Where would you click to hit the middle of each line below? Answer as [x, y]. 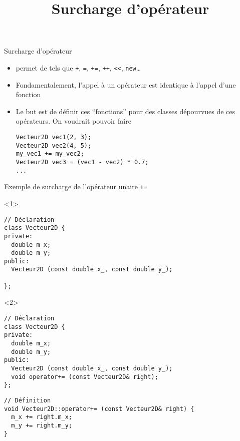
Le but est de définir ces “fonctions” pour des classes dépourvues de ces [126, 111]
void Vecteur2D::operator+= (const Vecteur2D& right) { [99, 409]
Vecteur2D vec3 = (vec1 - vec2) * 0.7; [82, 162]
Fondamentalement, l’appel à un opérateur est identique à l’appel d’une [126, 84]
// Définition [28, 400]
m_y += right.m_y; [42, 425]
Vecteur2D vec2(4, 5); [54, 145]
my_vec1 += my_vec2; [50, 154]
